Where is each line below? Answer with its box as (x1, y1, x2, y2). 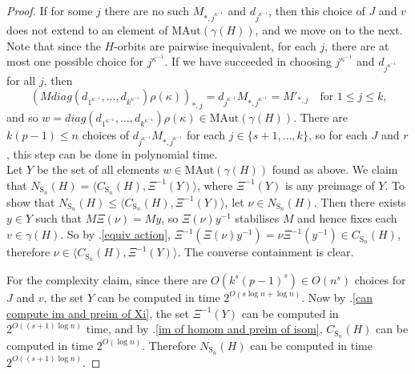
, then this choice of (268, 2, 365, 18)
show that (6, 193, 55, 210)
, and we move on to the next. (255, 22, 403, 38)
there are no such (104, 2, 190, 18)
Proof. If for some (6, 2, 93, 18)
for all (6, 72, 36, 89)
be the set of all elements (36, 161, 159, 178)
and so (6, 108, 38, 125)
